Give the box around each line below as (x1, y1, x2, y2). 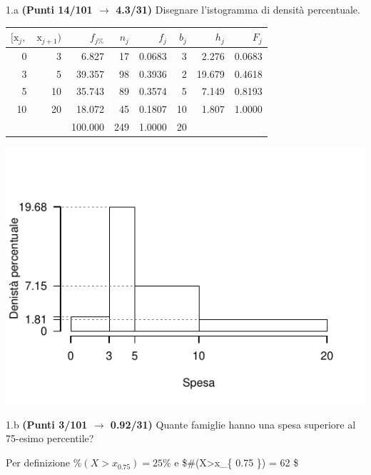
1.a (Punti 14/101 (6, 2, 93, 16)
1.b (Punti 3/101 (6, 416, 88, 431)
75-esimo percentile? (6, 431, 94, 446)
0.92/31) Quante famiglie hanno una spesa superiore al (110, 416, 356, 431)
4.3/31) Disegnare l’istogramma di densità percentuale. (116, 2, 360, 16)
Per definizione (6, 455, 71, 470)
